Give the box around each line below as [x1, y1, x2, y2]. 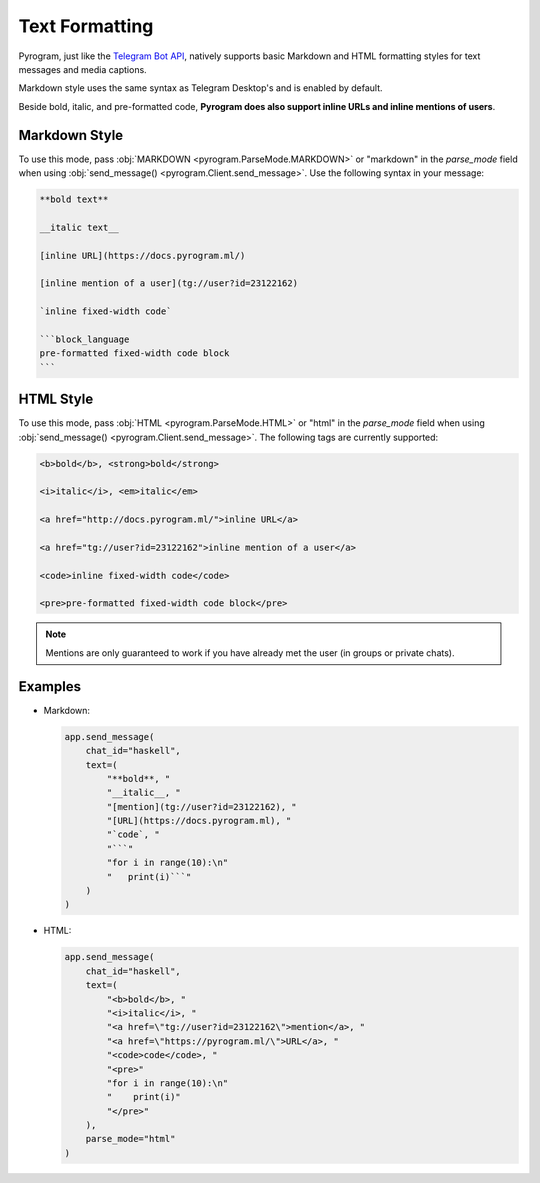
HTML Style [18, 391, 94, 408]
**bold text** [39, 194, 109, 205]
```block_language [39, 333, 130, 345]
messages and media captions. [18, 63, 147, 75]
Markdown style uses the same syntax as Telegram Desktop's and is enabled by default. [18, 82, 384, 94]
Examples [18, 678, 82, 695]
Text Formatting [18, 15, 154, 37]
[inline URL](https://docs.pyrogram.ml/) [39, 250, 246, 261]
